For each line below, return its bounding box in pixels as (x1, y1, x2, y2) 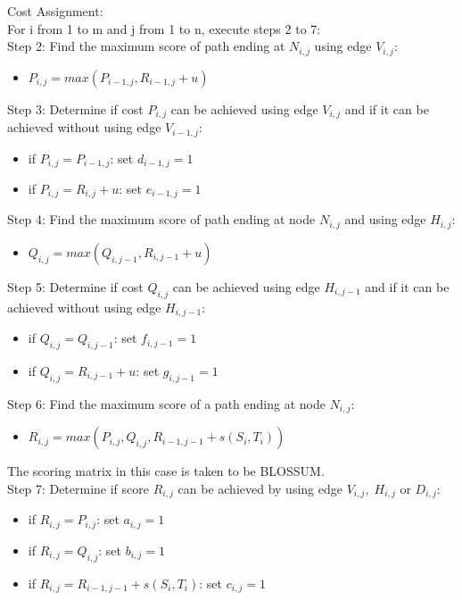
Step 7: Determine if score (7, 479, 149, 497)
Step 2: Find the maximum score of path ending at (7, 37, 285, 55)
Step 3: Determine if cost (7, 99, 144, 118)
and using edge (344, 210, 426, 229)
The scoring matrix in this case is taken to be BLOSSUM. (7, 462, 325, 480)
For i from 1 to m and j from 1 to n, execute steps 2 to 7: (7, 19, 321, 37)
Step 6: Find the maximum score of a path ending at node (7, 394, 326, 412)
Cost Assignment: (7, 2, 103, 20)
